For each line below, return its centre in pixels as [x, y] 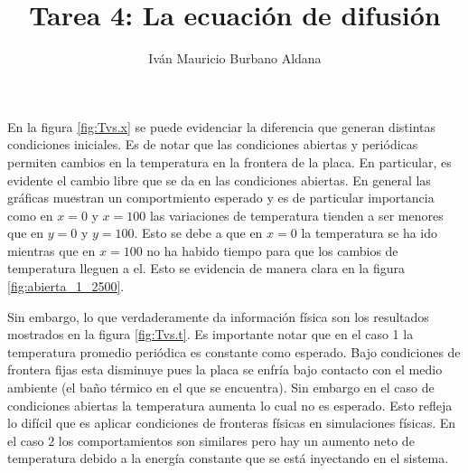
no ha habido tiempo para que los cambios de [272, 250]
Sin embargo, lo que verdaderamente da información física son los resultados [218, 316]
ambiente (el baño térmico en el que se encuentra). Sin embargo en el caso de [221, 388]
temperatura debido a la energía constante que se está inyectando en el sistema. [228, 458]
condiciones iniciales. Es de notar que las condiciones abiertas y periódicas [213, 144]
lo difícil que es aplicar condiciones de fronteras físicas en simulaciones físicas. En [232, 423]
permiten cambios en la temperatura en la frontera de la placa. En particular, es [229, 161]
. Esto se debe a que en [198, 233]
